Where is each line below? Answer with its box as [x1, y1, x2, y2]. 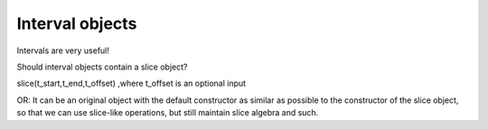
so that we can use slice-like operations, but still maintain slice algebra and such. [16, 107, 319, 118]
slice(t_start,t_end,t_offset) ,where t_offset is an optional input [16, 78, 247, 89]
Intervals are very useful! [16, 45, 110, 56]
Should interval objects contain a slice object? [16, 61, 188, 72]
